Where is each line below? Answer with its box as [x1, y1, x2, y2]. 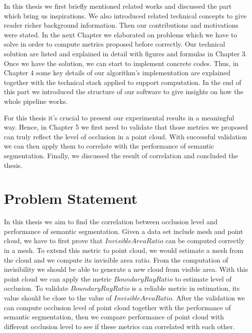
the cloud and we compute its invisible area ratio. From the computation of [4, 254, 228, 265]
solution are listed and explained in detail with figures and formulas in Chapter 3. [4, 48, 248, 58]
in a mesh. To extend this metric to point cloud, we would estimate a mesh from [4, 245, 244, 255]
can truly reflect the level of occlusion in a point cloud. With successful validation [4, 131, 247, 141]
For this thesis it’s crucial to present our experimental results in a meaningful [4, 112, 235, 122]
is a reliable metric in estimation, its [132, 283, 240, 293]
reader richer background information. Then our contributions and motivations [4, 20, 238, 30]
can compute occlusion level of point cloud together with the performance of [4, 302, 231, 312]
